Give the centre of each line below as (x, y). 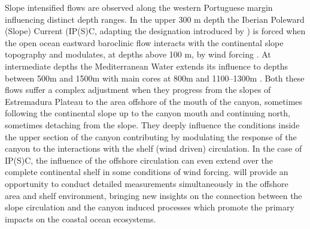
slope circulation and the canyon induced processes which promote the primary (150, 207)
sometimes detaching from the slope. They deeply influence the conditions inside (152, 124)
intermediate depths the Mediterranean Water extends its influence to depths (146, 66)
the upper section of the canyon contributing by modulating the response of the (151, 136)
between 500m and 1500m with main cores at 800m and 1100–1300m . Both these (155, 78)
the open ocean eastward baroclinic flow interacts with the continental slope (144, 42)
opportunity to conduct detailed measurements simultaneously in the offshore (147, 183)
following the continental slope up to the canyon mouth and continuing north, (148, 113)
